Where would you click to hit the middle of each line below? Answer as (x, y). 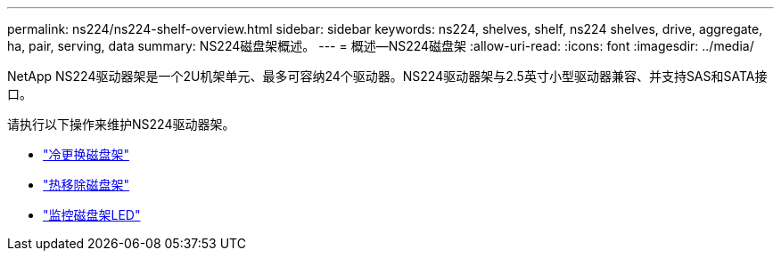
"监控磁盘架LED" (92, 215)
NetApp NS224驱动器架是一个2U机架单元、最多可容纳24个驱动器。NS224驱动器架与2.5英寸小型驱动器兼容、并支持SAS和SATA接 (387, 76)
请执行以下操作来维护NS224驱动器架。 (121, 124)
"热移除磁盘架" (86, 185)
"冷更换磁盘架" (86, 154)
